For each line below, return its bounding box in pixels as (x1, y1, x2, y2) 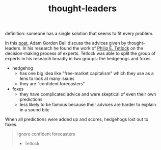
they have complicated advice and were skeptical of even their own (19, 91, 156, 97)
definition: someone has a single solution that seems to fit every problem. (5, 30, 154, 37)
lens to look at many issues (19, 75, 75, 81)
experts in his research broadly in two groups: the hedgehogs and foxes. (5, 56, 152, 62)
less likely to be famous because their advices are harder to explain (19, 101, 156, 108)
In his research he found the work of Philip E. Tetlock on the (22, 45, 143, 51)
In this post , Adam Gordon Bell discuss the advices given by (5, 40, 127, 46)
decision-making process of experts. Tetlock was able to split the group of (5, 50, 156, 56)
